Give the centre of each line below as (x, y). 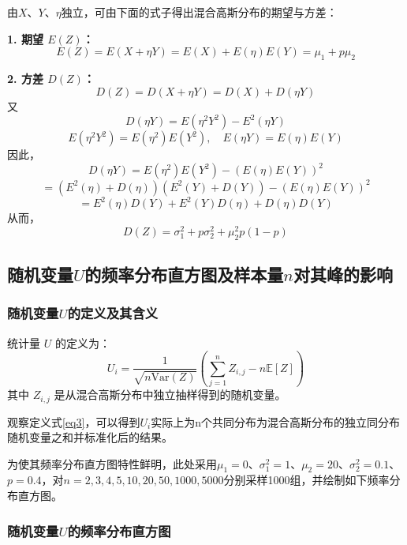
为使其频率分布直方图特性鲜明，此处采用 (112, 463)
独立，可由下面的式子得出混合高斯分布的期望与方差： (199, 12)
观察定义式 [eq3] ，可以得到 (74, 421)
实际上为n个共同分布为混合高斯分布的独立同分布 (275, 421)
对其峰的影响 (343, 274)
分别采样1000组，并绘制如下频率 (306, 480)
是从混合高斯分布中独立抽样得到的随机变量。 (170, 395)
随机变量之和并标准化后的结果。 (90, 437)
